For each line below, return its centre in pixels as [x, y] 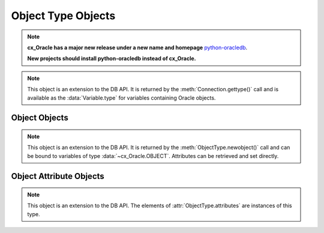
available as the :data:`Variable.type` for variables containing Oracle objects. [121, 98]
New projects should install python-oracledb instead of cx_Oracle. [112, 59]
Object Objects [40, 118]
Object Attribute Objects [58, 176]
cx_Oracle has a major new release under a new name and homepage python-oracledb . [137, 47]
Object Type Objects [63, 16]
